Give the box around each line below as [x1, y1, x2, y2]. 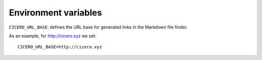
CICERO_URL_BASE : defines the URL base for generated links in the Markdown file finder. [9, 24, 188, 30]
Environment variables [9, 7, 102, 18]
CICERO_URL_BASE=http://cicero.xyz [17, 44, 102, 50]
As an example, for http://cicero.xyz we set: [9, 33, 97, 39]
